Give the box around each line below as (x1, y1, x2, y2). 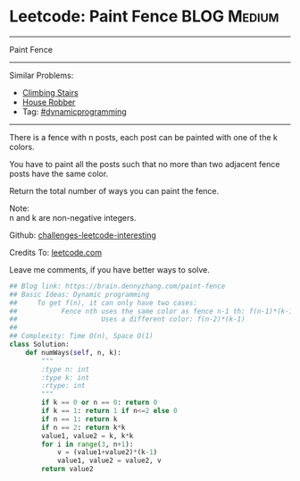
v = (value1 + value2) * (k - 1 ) (56, 448, 158, 457)
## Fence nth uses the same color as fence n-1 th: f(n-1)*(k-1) (9, 307, 297, 316)
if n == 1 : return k (41, 414, 118, 424)
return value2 (41, 465, 94, 474)
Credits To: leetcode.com (9, 247, 103, 257)
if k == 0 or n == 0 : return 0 (41, 398, 158, 408)
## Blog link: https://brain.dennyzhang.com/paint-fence (9, 282, 226, 291)
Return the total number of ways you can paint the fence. (9, 185, 220, 196)
